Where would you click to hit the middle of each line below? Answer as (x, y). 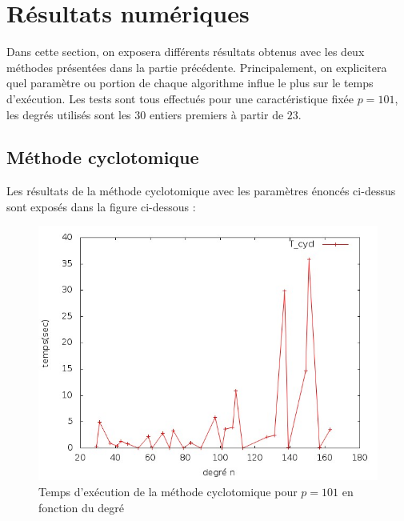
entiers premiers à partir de (216, 114)
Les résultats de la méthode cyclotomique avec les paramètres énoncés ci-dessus (201, 191)
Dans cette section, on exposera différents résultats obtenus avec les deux (186, 52)
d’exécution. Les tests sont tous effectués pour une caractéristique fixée (180, 98)
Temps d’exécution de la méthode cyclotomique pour (168, 492)
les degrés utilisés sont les (69, 114)
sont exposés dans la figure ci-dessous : (101, 206)
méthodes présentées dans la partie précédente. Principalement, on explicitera (197, 67)
